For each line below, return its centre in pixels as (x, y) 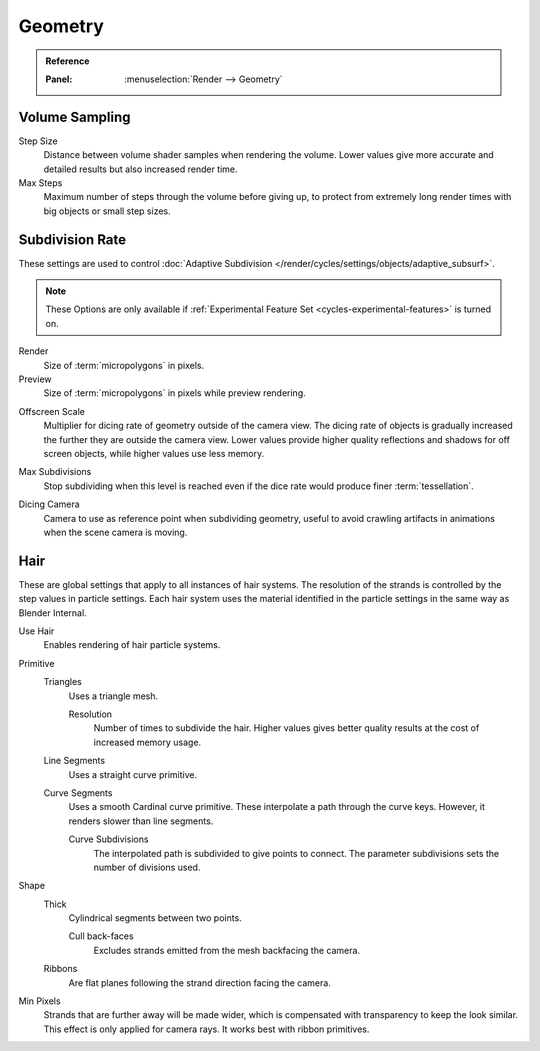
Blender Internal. (52, 612)
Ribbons (60, 969)
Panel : (59, 79)
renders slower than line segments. (141, 821)
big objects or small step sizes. (107, 211)
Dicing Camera (49, 504)
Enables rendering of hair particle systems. (132, 645)
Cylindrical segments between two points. (155, 918)
